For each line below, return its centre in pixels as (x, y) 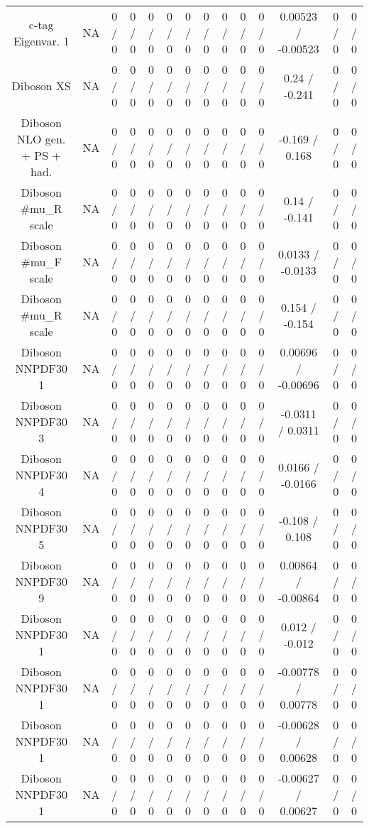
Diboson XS (41, 86)
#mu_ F (41, 262)
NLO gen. (42, 139)
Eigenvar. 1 (41, 40)
